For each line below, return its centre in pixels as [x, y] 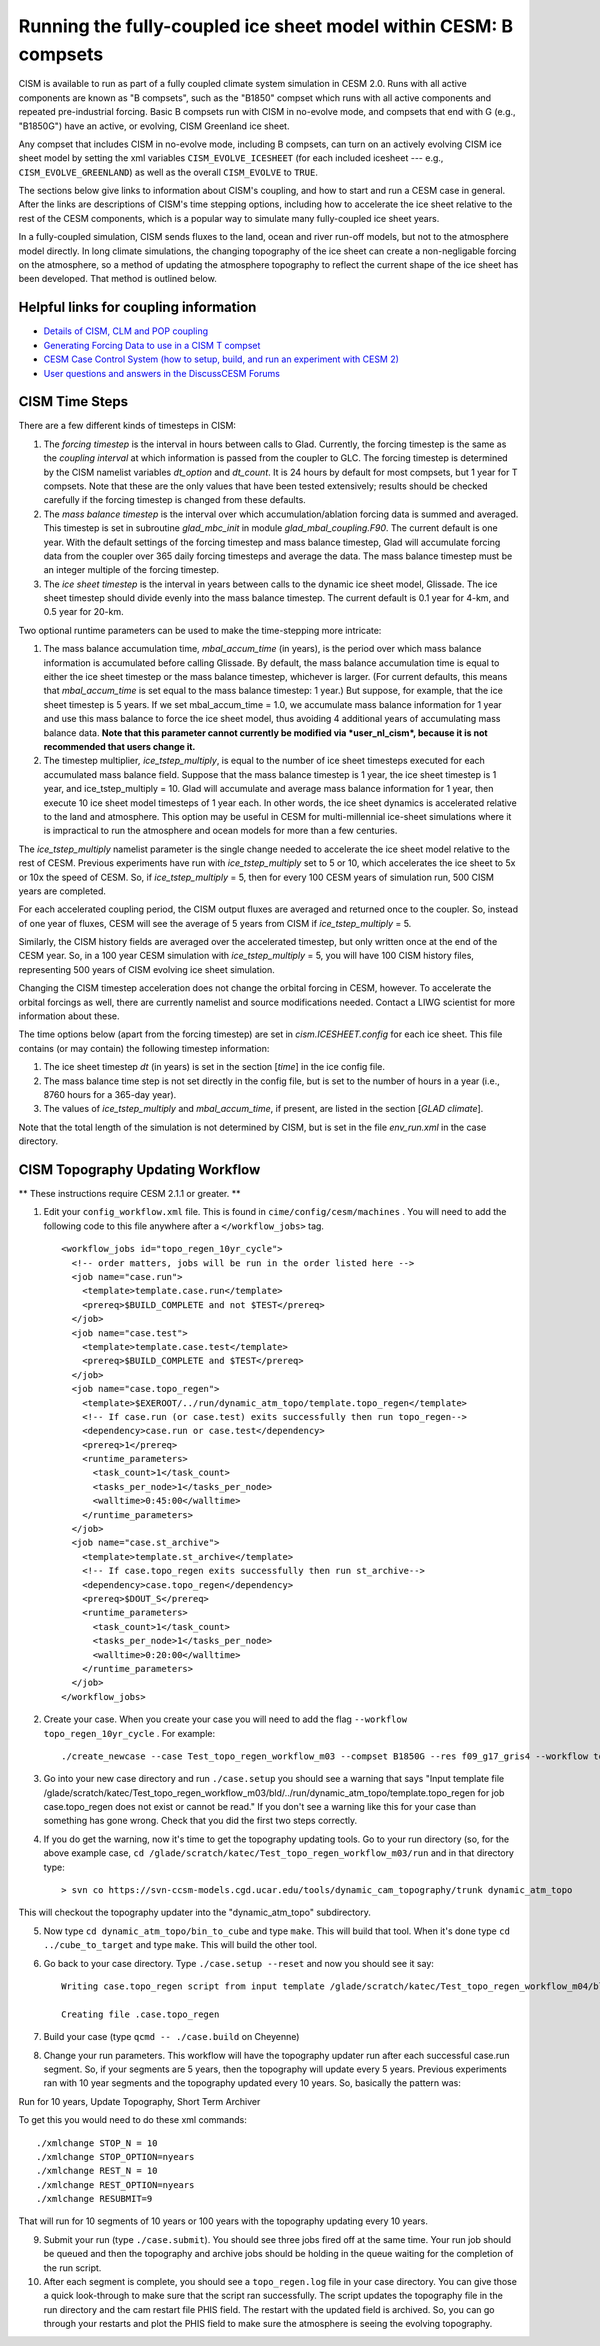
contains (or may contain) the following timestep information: [144, 1048]
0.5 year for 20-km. [83, 612]
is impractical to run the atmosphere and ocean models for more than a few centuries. [220, 831]
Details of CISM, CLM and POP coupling [126, 331]
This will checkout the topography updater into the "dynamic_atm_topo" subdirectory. [195, 1912]
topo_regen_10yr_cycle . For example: [129, 1733]
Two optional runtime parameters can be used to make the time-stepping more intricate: [200, 630]
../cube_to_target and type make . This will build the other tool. [180, 1945]
